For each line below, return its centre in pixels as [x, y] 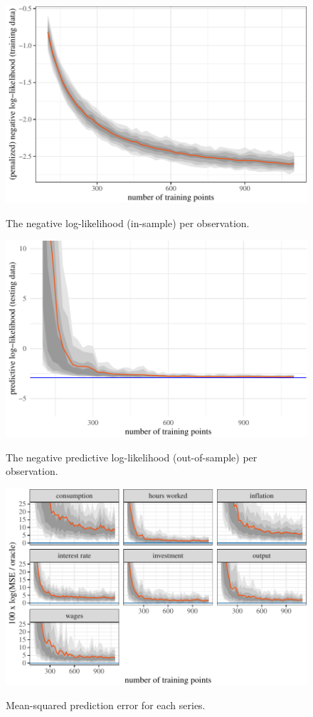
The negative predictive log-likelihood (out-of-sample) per [132, 457]
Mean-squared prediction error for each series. [106, 705]
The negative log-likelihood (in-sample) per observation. [128, 223]
